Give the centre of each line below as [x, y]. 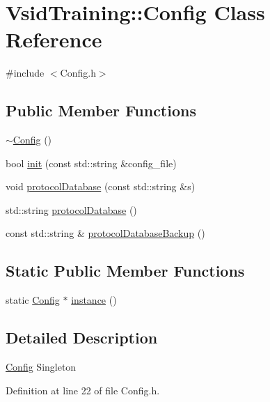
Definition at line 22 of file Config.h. [83, 390]
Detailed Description [82, 338]
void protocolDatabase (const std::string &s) [101, 186]
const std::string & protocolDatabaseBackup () [105, 233]
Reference [54, 39]
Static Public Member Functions [125, 271]
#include [25, 73]
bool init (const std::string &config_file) [91, 163]
